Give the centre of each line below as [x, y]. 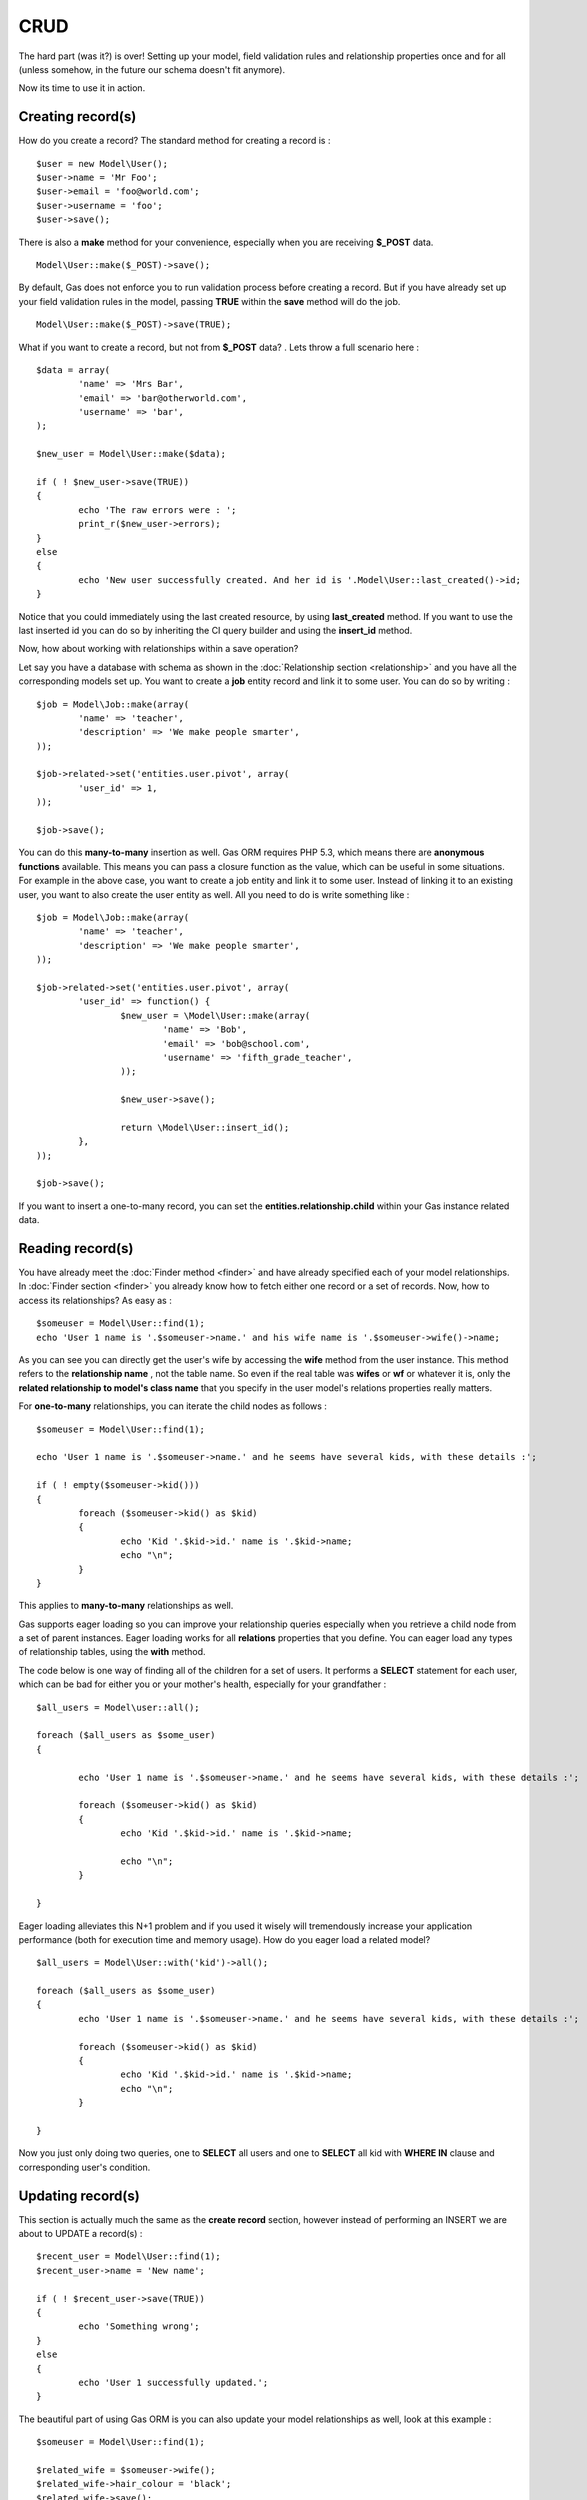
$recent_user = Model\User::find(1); [129, 2256]
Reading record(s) [76, 1248]
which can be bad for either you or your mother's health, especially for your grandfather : [202, 1684]
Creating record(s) [77, 116]
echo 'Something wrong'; [139, 2326]
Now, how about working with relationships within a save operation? [158, 649]
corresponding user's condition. [84, 2167]
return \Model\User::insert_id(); [205, 1127]
